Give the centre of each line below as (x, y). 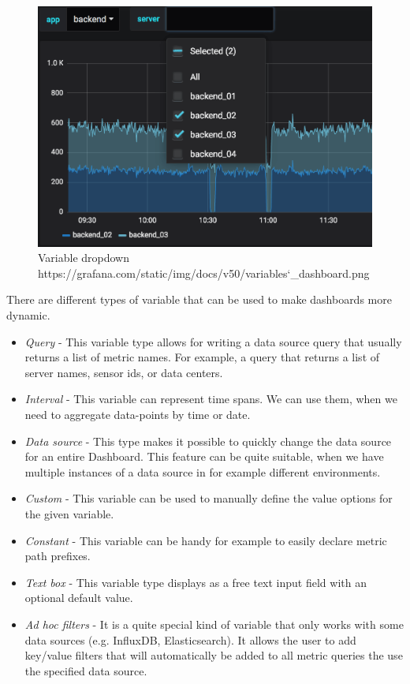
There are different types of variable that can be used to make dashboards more (199, 299)
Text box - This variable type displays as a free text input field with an (196, 582)
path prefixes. (58, 556)
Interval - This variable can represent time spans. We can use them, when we (211, 399)
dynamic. (28, 315)
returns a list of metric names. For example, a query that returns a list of (202, 357)
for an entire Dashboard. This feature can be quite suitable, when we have (204, 456)
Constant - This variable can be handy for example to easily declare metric (206, 540)
